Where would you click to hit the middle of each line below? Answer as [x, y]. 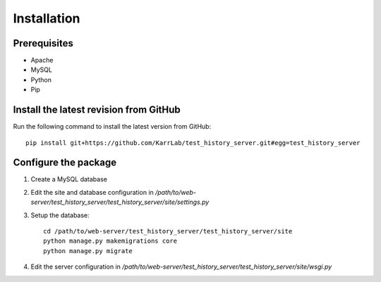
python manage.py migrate [88, 251]
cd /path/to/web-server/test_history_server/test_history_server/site [168, 231]
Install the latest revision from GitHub [97, 110]
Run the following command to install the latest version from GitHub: [112, 127]
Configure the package [65, 163]
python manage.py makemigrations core [110, 241]
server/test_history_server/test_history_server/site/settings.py [120, 202]
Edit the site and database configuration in [92, 192]
